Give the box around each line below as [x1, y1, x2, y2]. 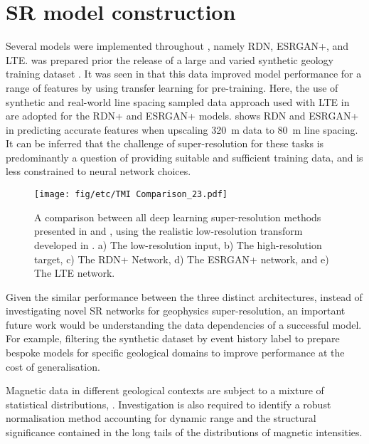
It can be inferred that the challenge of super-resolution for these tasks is [6, 136, 324, 151]
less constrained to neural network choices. [6, 164, 191, 179]
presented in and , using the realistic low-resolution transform [34, 223, 303, 238]
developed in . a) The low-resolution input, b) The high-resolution [34, 237, 322, 252]
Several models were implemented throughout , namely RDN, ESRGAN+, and [6, 38, 349, 53]
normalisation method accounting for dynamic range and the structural [6, 411, 316, 425]
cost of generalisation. [6, 359, 100, 374]
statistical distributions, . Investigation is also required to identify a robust [6, 396, 331, 411]
